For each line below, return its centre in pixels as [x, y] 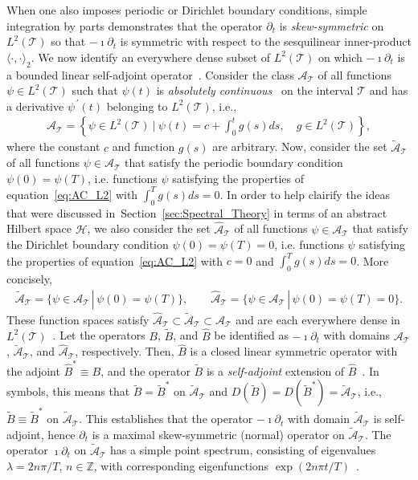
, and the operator [145, 370]
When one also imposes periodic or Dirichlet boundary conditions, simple [187, 10]
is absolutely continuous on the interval [255, 90]
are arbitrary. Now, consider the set [300, 146]
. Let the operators [99, 335]
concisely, [29, 278]
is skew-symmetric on [332, 25]
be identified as [251, 335]
